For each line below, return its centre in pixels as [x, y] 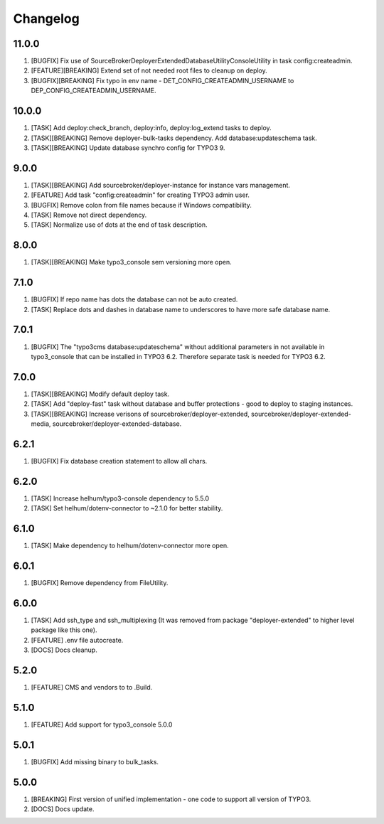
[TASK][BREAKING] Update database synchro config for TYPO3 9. [128, 148]
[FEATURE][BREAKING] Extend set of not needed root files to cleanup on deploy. [149, 70]
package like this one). [64, 630]
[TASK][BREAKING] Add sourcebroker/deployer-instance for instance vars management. [161, 185]
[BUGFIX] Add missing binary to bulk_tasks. [95, 761]
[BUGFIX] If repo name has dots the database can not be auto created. [134, 299]
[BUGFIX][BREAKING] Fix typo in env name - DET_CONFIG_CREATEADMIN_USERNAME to [162, 80]
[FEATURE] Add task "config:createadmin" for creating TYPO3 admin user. [140, 195]
